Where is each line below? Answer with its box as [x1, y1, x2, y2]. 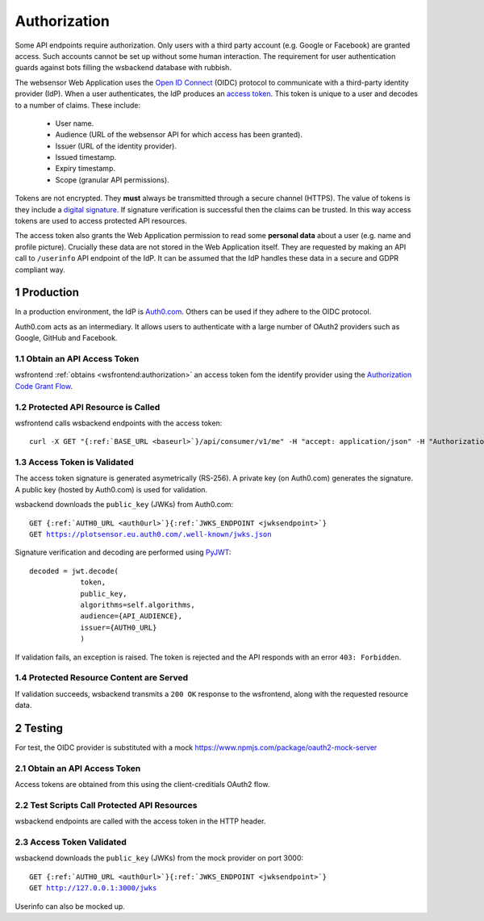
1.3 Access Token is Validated [15, 457, 134, 468]
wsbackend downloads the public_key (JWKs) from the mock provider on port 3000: [15, 853, 304, 863]
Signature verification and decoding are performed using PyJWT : [15, 547, 232, 557]
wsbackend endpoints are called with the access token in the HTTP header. [15, 816, 266, 827]
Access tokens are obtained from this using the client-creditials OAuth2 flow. [15, 780, 270, 789]
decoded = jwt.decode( [29, 566, 119, 576]
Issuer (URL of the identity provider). [55, 141, 177, 151]
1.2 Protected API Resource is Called [15, 401, 161, 412]
